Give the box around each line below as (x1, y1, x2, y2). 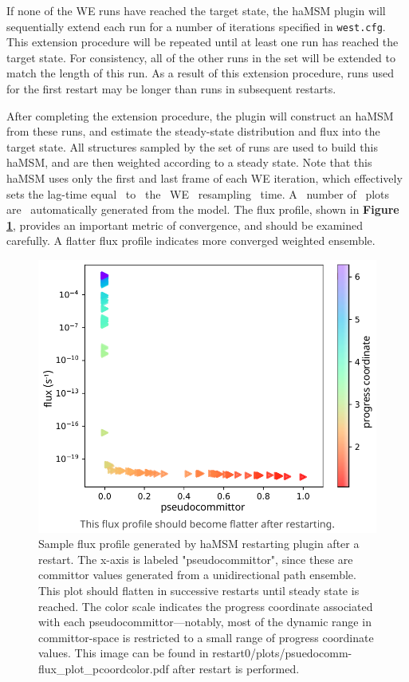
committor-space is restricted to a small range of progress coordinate (38, 629, 374, 645)
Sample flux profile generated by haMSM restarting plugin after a (38, 535, 360, 552)
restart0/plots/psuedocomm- (212, 645, 352, 661)
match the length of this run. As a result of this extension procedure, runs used (6, 65, 395, 81)
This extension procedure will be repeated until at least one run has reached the (6, 34, 399, 50)
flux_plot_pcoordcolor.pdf (38, 660, 169, 677)
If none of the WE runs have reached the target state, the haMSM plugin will (6, 2, 386, 18)
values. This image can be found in (38, 645, 209, 661)
